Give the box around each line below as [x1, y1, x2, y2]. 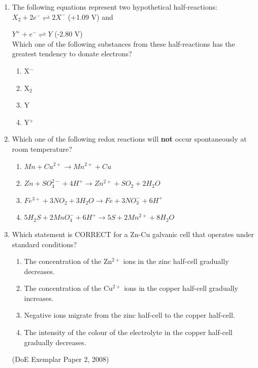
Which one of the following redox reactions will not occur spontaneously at [12, 133, 247, 144]
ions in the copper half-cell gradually [124, 283, 238, 293]
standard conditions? [12, 239, 77, 249]
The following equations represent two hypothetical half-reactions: [12, 2, 217, 12]
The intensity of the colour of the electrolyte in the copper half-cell [24, 327, 233, 338]
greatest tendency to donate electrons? [12, 48, 132, 59]
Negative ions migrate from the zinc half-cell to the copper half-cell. [24, 310, 235, 320]
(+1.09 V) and [68, 11, 113, 22]
